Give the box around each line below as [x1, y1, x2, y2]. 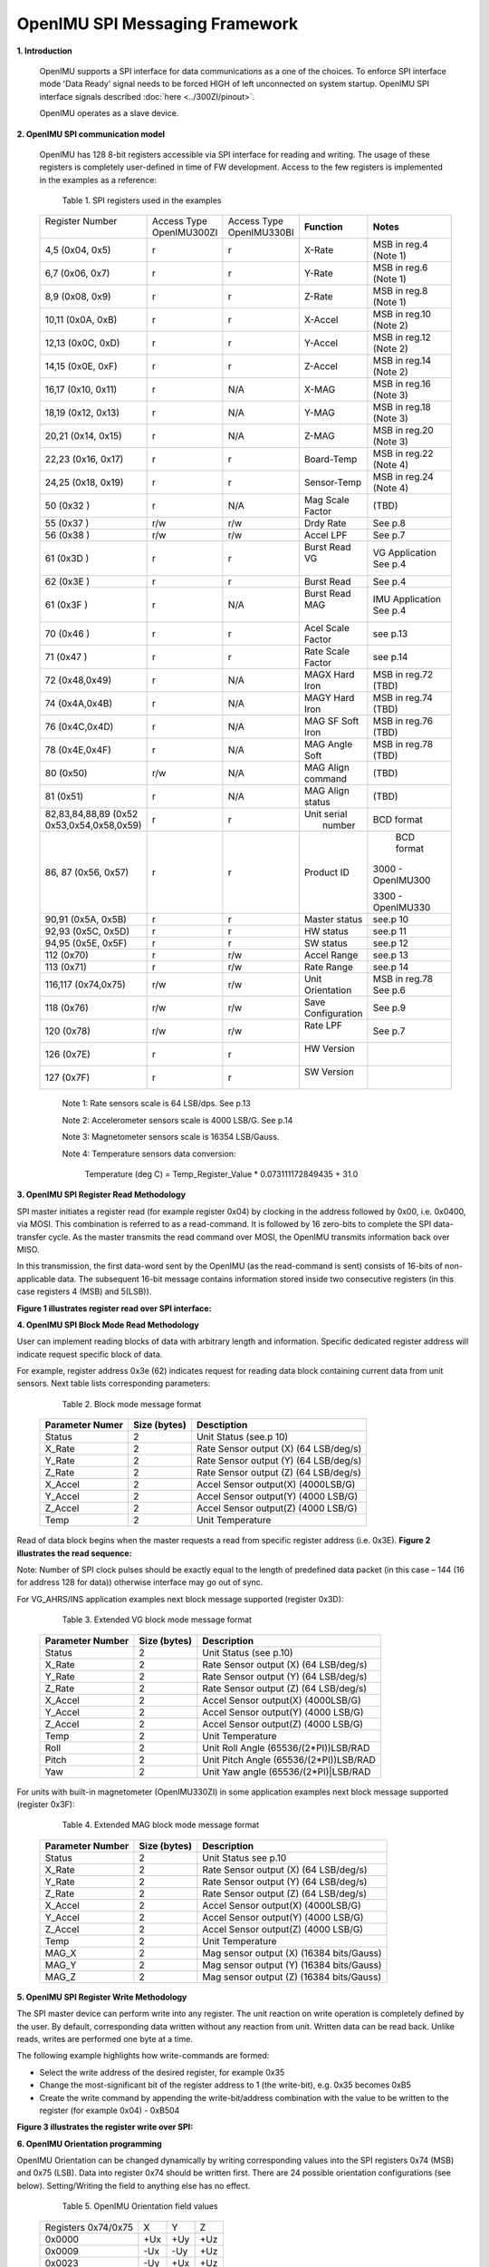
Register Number [44, 215, 118, 228]
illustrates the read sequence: [16, 1547, 132, 1559]
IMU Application [372, 593, 442, 606]
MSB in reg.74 [372, 692, 434, 705]
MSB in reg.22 [372, 447, 434, 460]
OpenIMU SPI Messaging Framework [16, 14, 299, 34]
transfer [16, 1231, 47, 1242]
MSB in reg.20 [372, 424, 434, 437]
